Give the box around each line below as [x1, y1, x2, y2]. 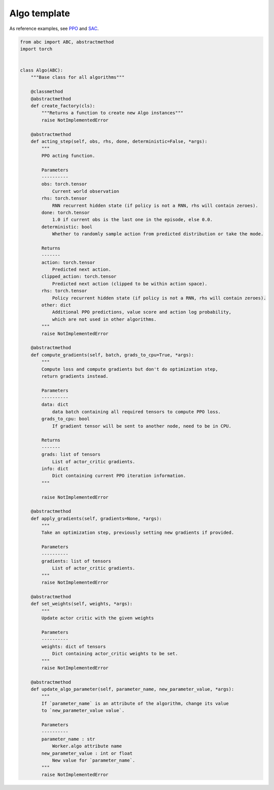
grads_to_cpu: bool [41, 416, 90, 422]
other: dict [41, 302, 71, 308]
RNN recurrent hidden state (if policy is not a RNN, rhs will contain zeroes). [52, 202, 258, 208]
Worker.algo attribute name [52, 743, 122, 749]
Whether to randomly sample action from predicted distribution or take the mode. [52, 231, 264, 237]
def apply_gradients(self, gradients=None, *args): [30, 515, 162, 521]
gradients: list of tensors [41, 558, 112, 564]
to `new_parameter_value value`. [41, 708, 125, 714]
